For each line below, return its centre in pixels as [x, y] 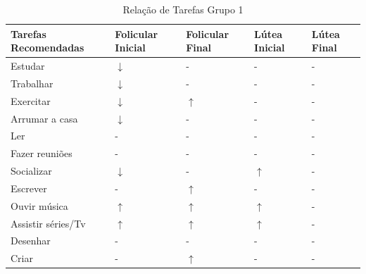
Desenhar [31, 241]
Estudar [28, 66]
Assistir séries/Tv [48, 223]
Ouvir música [39, 205]
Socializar [31, 171]
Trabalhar [32, 83]
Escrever [29, 188]
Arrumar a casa [44, 118]
